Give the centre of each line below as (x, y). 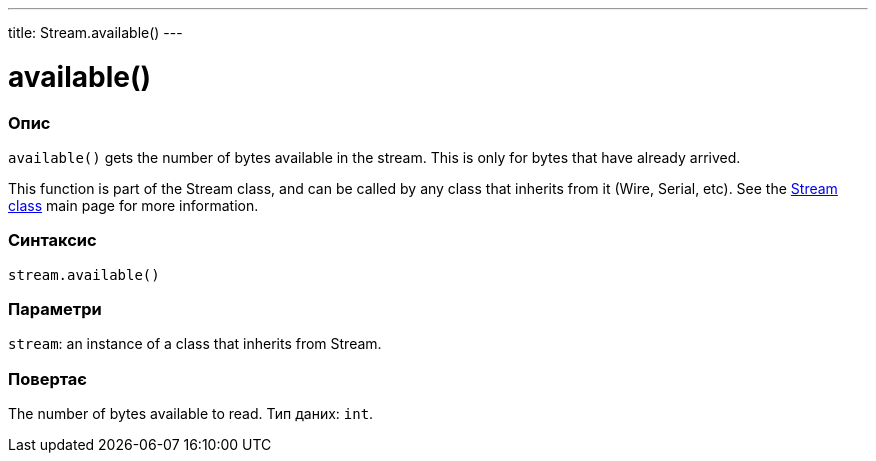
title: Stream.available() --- (95, 32)
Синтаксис (52, 240)
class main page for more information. (133, 205)
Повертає (47, 378)
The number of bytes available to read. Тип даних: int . (191, 414)
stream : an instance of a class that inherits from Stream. (195, 344)
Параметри (55, 309)
